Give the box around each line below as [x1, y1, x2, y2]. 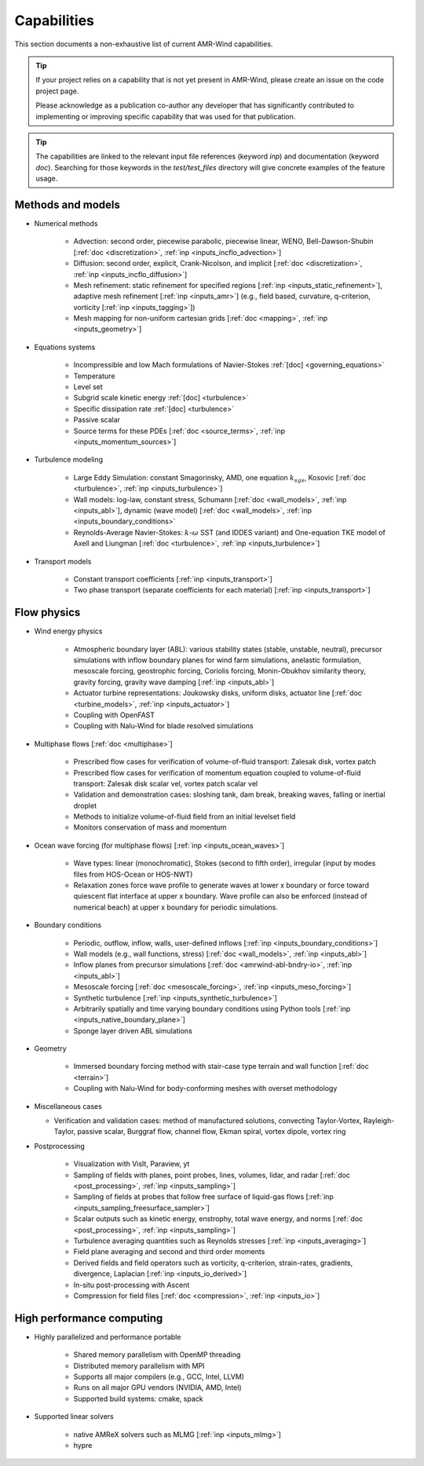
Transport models [34, 556, 92, 566]
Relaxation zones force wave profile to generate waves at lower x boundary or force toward [73, 881, 369, 890]
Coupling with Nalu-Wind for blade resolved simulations [73, 721, 254, 731]
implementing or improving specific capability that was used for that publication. [35, 111, 296, 121]
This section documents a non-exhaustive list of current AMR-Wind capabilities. [14, 39, 273, 49]
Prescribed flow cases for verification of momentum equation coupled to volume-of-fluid [73, 768, 361, 777]
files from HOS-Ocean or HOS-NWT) [73, 870, 193, 879]
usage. [35, 173, 58, 184]
